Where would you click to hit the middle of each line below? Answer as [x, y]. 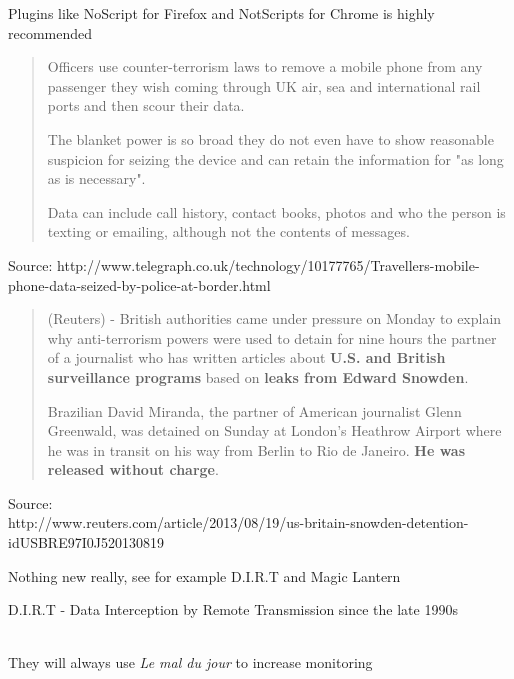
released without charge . [133, 469]
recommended [50, 32]
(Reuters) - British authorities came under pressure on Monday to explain [274, 318]
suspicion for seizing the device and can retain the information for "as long [275, 158]
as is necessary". [96, 178]
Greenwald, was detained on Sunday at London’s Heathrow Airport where [274, 430]
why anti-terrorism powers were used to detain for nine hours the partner [272, 337]
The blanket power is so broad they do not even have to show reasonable [270, 138]
